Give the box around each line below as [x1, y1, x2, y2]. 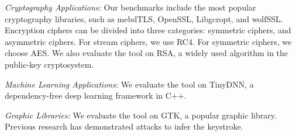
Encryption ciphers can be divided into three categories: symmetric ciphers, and [5, 24, 291, 36]
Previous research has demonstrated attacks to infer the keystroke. [5, 120, 243, 132]
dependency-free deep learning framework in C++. [5, 89, 187, 102]
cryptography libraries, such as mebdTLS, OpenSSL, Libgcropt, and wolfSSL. [5, 12, 283, 25]
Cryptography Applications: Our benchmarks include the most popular [5, 1, 256, 13]
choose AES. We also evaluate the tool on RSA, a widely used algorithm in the [5, 47, 288, 59]
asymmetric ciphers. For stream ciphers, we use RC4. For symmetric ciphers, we [5, 35, 292, 47]
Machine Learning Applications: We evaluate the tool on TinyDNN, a [5, 78, 254, 90]
